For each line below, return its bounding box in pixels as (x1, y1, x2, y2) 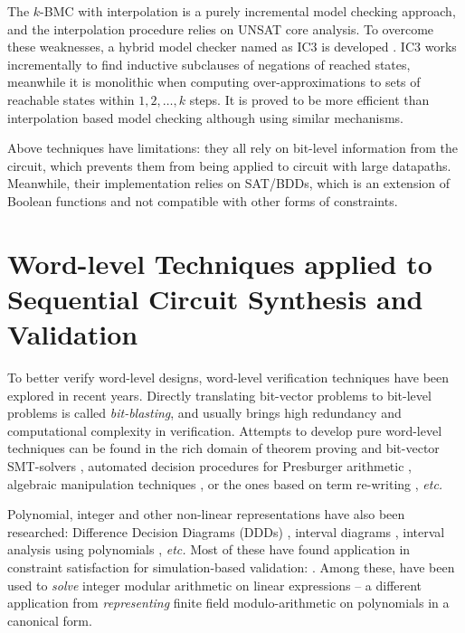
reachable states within (7, 90, 135, 109)
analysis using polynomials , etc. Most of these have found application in (7, 540, 411, 559)
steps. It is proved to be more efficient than (189, 90, 430, 109)
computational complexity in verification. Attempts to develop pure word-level (7, 420, 442, 439)
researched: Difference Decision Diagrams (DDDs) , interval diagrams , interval (7, 522, 445, 541)
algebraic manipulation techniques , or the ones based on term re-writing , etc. (7, 474, 443, 493)
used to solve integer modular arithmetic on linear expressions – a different (7, 575, 422, 594)
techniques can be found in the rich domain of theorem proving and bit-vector (7, 439, 440, 458)
